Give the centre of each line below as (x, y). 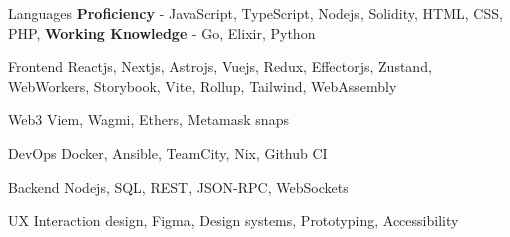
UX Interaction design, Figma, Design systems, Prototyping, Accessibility (233, 220)
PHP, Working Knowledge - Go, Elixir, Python (162, 32)
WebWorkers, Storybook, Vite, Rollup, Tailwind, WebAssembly (202, 85)
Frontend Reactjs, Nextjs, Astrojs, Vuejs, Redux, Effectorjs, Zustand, (220, 66)
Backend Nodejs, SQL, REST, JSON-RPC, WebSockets (178, 186)
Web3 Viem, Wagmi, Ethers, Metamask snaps (148, 119)
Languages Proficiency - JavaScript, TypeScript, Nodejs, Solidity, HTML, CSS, (255, 13)
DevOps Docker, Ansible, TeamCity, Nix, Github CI (168, 152)
